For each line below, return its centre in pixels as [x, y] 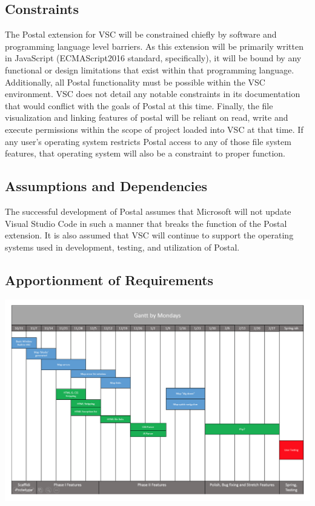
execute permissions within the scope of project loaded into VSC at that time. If [154, 129]
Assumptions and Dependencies [106, 186]
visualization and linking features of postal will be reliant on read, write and [147, 117]
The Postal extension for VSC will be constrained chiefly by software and [141, 34]
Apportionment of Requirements [109, 279]
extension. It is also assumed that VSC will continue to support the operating [149, 235]
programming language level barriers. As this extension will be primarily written [154, 46]
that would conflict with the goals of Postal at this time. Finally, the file [139, 105]
